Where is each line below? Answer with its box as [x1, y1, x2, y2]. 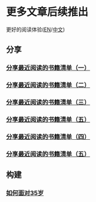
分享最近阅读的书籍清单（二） [6, 81, 91, 89]
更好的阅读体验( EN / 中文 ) [6, 26, 66, 33]
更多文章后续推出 [6, 5, 89, 19]
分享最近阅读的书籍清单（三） [6, 98, 91, 106]
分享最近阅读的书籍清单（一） [6, 64, 91, 72]
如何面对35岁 [6, 189, 44, 197]
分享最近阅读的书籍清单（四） [6, 133, 91, 141]
